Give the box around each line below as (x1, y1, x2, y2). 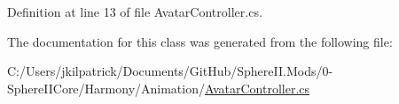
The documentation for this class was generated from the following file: (7, 32, 393, 50)
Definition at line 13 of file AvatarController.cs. (7, 3, 262, 20)
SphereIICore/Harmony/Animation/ (7, 78, 205, 97)
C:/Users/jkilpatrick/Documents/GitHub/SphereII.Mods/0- (7, 62, 333, 80)
